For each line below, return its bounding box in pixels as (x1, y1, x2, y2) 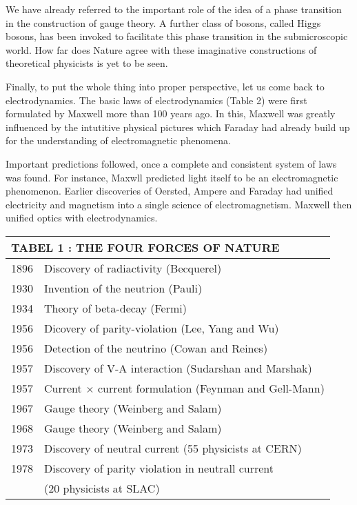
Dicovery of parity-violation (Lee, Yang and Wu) (44, 319, 279, 336)
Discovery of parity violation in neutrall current (44, 459, 274, 476)
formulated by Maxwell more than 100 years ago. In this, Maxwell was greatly (6, 106, 336, 121)
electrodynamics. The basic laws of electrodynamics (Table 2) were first (6, 92, 307, 107)
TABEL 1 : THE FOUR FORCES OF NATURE (11, 239, 280, 255)
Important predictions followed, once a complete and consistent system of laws (6, 156, 337, 170)
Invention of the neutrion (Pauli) (44, 279, 203, 296)
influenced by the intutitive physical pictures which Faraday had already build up (6, 119, 350, 134)
